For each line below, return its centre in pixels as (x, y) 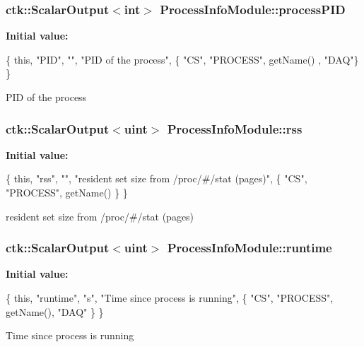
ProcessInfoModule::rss (235, 128)
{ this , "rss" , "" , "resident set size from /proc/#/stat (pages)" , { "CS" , (157, 178)
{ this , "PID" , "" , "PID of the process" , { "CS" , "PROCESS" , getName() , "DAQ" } (182, 59)
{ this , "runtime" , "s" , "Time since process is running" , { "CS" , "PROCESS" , (170, 298)
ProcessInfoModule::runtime (249, 248)
